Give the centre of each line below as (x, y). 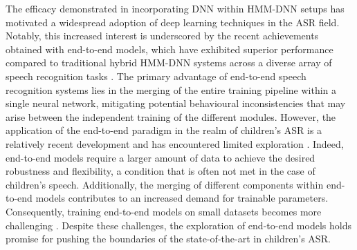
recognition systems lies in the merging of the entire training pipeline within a (171, 89)
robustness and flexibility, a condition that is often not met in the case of (161, 171)
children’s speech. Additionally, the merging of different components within (165, 184)
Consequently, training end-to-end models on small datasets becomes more (164, 211)
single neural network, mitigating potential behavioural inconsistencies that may (176, 103)
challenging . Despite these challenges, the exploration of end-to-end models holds (178, 225)
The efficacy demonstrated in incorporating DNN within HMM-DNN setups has (175, 8)
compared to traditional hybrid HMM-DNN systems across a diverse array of (169, 62)
